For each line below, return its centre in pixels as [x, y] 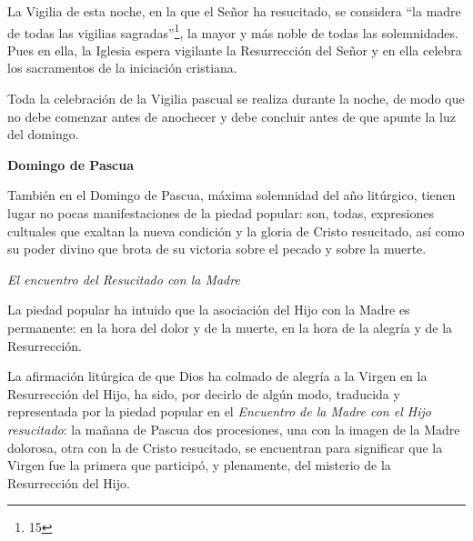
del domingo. [43, 134]
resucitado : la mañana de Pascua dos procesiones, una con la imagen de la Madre [234, 429]
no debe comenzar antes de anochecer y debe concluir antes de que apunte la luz [231, 116]
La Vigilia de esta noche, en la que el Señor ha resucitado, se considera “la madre [234, 11]
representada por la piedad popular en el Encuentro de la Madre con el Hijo [219, 411]
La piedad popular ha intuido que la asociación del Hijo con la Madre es [209, 310]
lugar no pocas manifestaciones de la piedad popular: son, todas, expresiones [221, 213]
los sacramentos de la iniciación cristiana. [122, 68]
